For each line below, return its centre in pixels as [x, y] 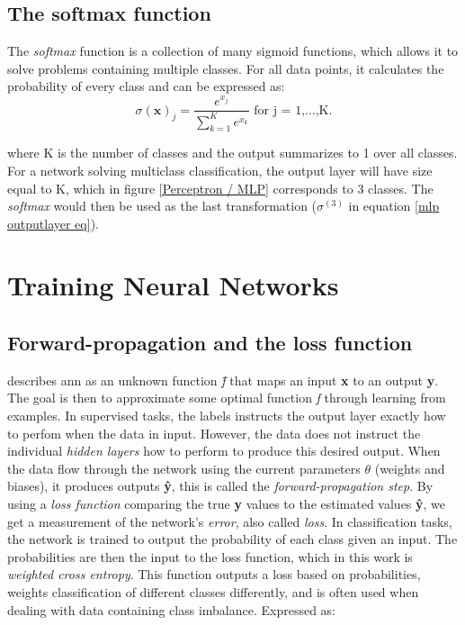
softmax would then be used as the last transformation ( [162, 206]
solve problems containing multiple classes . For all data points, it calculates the [226, 68]
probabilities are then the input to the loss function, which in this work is [210, 556]
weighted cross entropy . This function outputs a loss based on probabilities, [214, 574]
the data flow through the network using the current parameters [184, 468]
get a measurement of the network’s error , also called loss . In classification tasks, [230, 521]
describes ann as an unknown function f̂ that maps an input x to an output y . [223, 380]
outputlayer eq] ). [53, 223]
